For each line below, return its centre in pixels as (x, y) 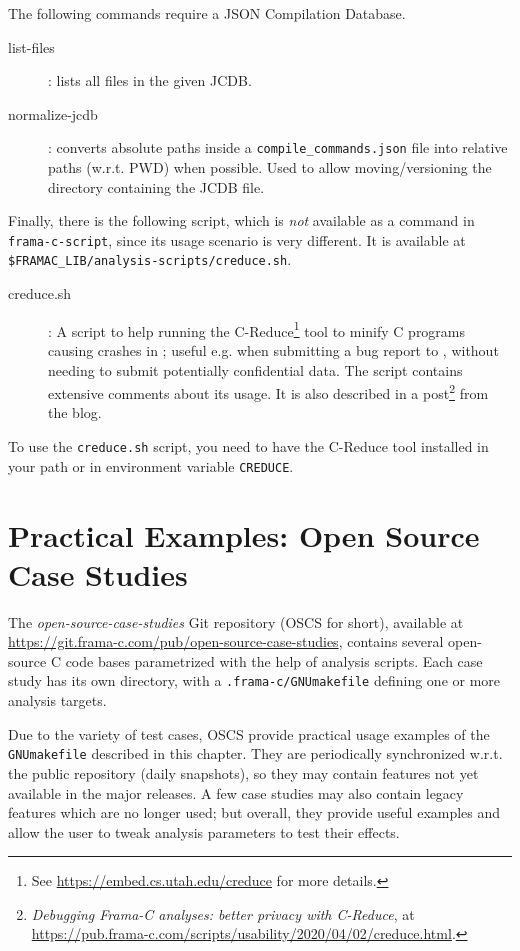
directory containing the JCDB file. (156, 186)
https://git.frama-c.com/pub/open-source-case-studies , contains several (226, 641)
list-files (31, 46)
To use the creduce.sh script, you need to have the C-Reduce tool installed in (248, 446)
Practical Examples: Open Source (244, 534)
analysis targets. (57, 700)
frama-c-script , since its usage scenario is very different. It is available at (237, 239)
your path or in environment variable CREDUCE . (151, 465)
